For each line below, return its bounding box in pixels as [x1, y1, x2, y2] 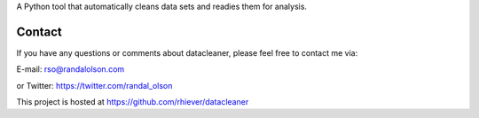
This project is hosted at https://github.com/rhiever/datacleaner [16, 97, 249, 107]
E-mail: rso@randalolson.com [16, 64, 125, 75]
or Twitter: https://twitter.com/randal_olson [16, 80, 173, 90]
